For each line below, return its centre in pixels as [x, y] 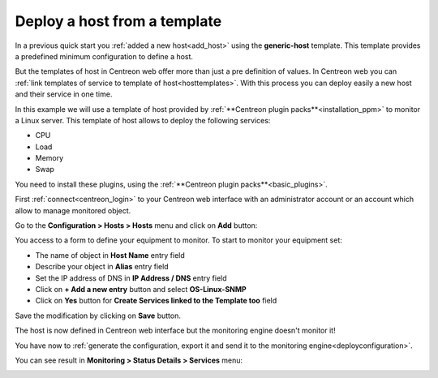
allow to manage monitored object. [73, 210]
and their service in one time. [64, 94]
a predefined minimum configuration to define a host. [104, 56]
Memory [49, 158]
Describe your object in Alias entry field [102, 267]
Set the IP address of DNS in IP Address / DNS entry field [131, 278]
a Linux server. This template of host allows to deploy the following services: [143, 120]
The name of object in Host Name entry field [110, 255]
